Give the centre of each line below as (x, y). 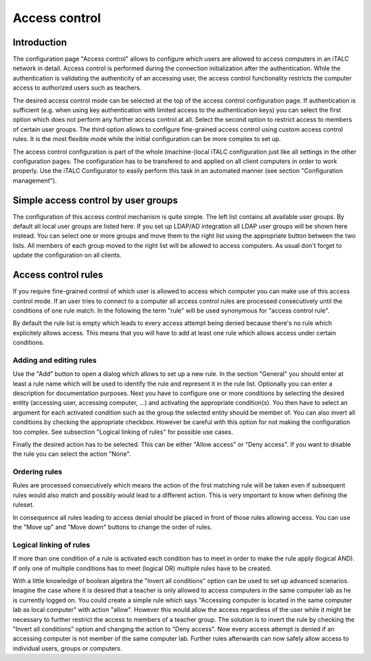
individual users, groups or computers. (67, 648)
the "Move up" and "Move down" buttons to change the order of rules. (112, 527)
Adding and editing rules (55, 360)
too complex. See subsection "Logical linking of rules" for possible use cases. (123, 432)
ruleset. (23, 505)
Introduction (40, 42)
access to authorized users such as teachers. (77, 88)
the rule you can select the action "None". (72, 454)
